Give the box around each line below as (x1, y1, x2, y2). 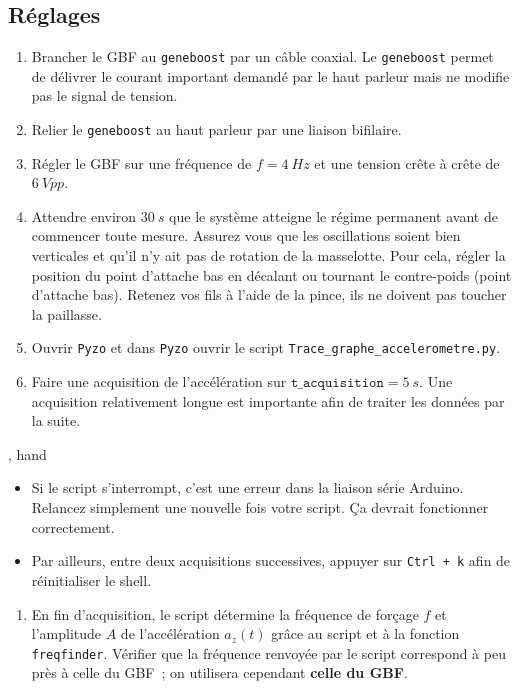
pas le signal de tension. (31, 85, 178, 106)
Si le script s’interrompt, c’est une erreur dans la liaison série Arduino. (31, 477, 464, 498)
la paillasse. (31, 303, 102, 324)
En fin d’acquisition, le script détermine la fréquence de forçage (31, 603, 419, 624)
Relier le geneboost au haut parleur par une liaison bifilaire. (31, 119, 402, 140)
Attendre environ (31, 205, 137, 226)
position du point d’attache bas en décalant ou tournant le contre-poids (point (31, 264, 512, 285)
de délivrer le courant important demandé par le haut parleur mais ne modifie (31, 65, 510, 86)
